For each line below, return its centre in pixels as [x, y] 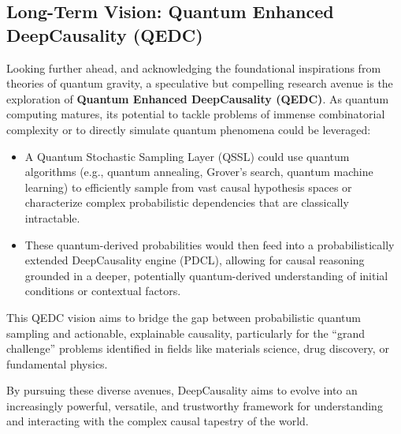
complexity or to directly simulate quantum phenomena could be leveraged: [189, 129]
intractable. [52, 217]
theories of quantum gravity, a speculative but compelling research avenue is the [200, 83]
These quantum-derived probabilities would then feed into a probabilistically [210, 244]
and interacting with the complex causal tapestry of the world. [158, 421]
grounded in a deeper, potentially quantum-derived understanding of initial [206, 275]
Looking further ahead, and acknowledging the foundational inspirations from [194, 67]
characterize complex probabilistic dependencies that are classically [187, 202]
